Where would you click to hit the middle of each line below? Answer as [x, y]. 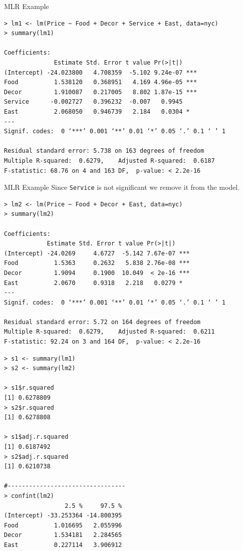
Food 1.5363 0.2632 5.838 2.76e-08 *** [97, 263]
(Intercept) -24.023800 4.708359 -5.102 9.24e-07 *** [101, 72]
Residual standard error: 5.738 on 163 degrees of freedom [104, 151]
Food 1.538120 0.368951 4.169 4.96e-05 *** [101, 82]
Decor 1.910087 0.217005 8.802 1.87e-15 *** [101, 92]
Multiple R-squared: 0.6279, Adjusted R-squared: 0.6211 [110, 332]
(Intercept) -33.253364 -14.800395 [63, 516]
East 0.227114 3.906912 [63, 545]
